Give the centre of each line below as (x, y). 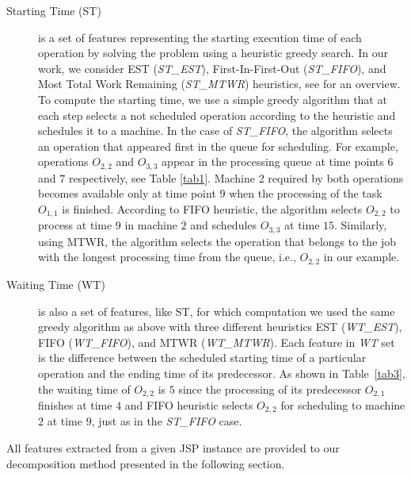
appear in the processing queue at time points (273, 162)
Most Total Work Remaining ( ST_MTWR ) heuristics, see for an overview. (219, 84)
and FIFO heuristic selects (189, 404)
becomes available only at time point (127, 193)
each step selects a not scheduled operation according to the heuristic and (217, 115)
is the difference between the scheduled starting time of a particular (202, 358)
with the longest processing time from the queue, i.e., (167, 257)
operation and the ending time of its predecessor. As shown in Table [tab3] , (222, 373)
